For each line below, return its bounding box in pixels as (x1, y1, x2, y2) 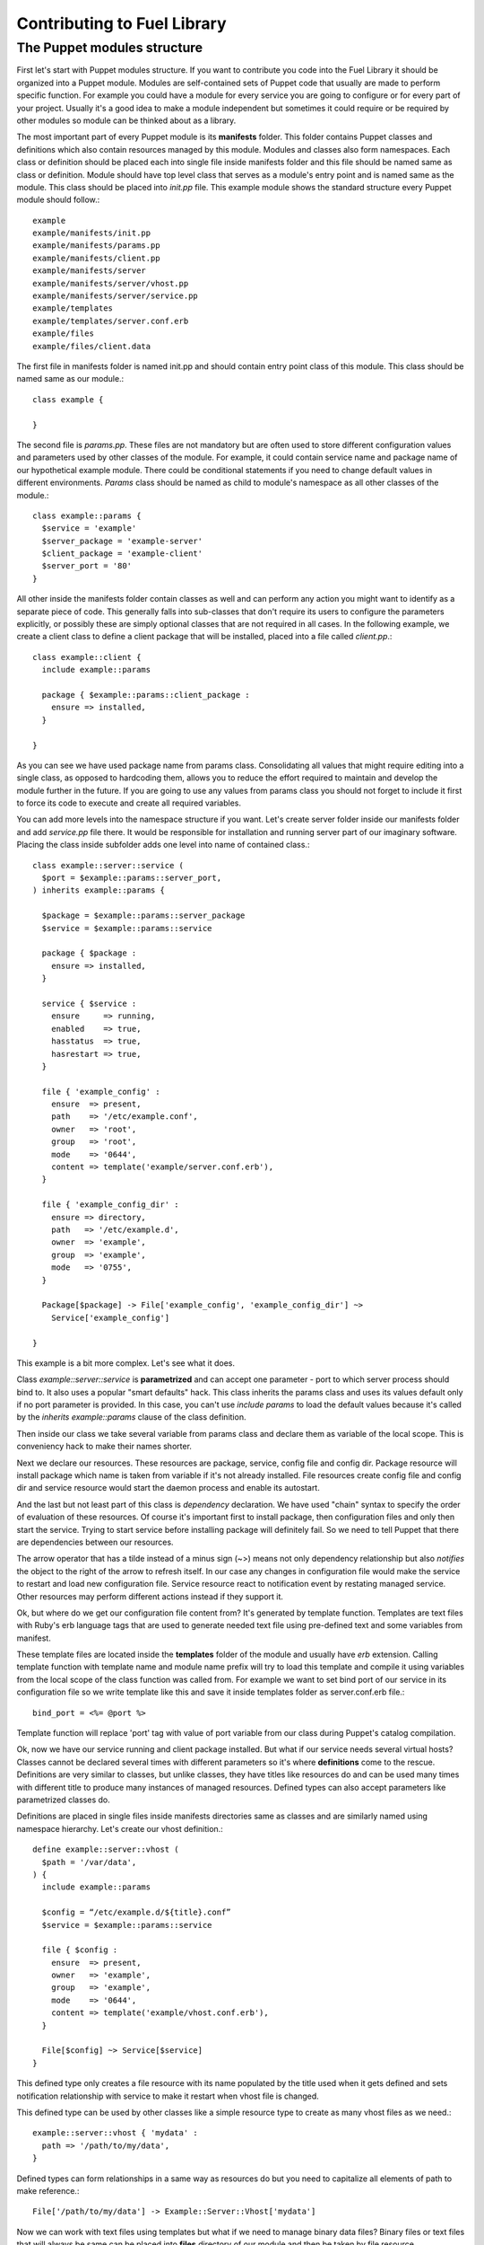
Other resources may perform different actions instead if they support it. (16, 1590, 284, 1602)
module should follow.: (16, 194, 100, 206)
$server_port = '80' (41, 561, 133, 571)
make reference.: (16, 2185, 80, 2196)
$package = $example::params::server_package (41, 911, 246, 920)
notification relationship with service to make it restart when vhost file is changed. (16, 2091, 320, 2101)
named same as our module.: (16, 374, 125, 384)
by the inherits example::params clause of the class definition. (16, 1412, 246, 1422)
